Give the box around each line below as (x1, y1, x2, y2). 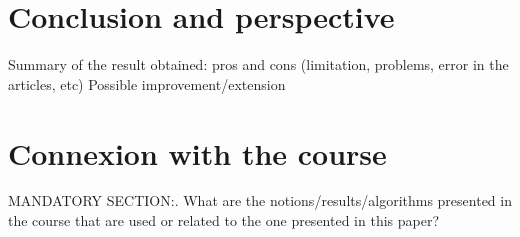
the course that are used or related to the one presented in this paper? (8, 210, 440, 231)
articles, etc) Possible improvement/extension (8, 73, 286, 94)
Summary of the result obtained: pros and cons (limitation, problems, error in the (8, 54, 509, 75)
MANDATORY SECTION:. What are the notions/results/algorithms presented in (8, 190, 512, 211)
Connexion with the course (8, 132, 387, 173)
